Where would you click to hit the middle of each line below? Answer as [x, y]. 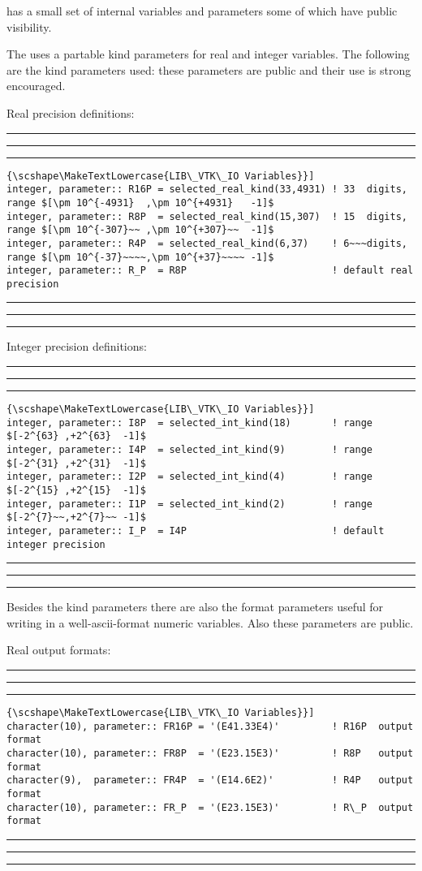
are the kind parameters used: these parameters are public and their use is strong [209, 69]
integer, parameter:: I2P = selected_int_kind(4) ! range [190, 477]
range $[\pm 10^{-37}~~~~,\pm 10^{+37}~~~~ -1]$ [140, 257]
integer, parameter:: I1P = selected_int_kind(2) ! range [190, 504]
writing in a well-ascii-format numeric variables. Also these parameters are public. [210, 622]
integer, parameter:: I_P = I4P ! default [196, 530]
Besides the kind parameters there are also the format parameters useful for [195, 607]
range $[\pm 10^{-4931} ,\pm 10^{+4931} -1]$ [140, 203]
